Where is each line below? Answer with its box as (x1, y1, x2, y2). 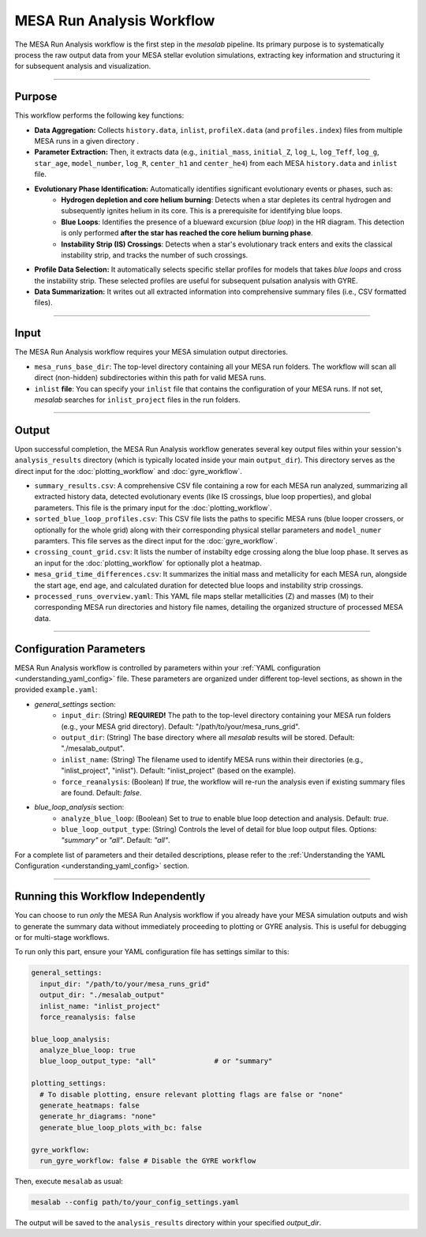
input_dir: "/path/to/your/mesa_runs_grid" (39, 979, 211, 988)
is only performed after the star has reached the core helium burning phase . (61, 228, 313, 238)
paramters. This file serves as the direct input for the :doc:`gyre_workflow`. (34, 536, 278, 545)
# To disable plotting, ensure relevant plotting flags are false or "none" (39, 1090, 343, 1099)
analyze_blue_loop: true (39, 1046, 136, 1055)
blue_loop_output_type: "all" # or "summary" (39, 1057, 273, 1066)
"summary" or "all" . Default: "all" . (61, 836, 170, 845)
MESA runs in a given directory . (34, 137, 140, 146)
